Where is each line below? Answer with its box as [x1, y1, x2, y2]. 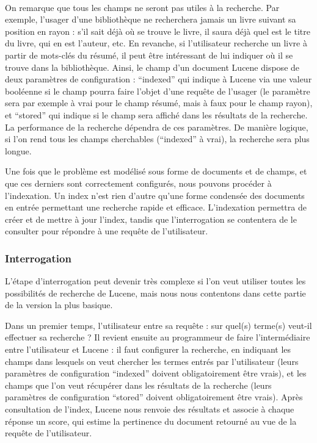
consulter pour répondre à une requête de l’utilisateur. [5, 225, 208, 237]
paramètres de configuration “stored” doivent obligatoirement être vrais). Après [5, 391, 303, 403]
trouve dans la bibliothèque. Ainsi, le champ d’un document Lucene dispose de [5, 60, 300, 73]
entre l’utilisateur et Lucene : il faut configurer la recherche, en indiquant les [5, 343, 291, 356]
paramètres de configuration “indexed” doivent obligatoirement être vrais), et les [5, 367, 307, 380]
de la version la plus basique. [5, 298, 113, 311]
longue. [5, 144, 32, 157]
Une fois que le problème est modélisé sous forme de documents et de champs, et [5, 165, 307, 178]
